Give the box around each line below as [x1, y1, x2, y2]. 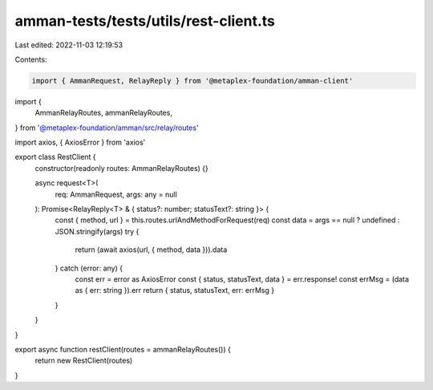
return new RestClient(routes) [34, 355, 133, 365]
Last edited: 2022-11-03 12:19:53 [14, 40, 123, 50]
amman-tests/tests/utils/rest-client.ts [14, 12, 276, 30]
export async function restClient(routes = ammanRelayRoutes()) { [14, 344, 232, 354]
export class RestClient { [14, 152, 96, 162]
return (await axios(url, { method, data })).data [75, 245, 228, 254]
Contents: [14, 55, 47, 64]
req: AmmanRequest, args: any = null [55, 189, 178, 199]
